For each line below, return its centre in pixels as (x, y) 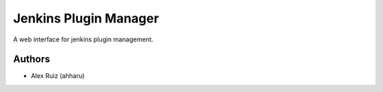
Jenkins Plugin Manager (86, 18)
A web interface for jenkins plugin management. (83, 39)
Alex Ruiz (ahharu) (58, 76)
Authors (32, 59)
